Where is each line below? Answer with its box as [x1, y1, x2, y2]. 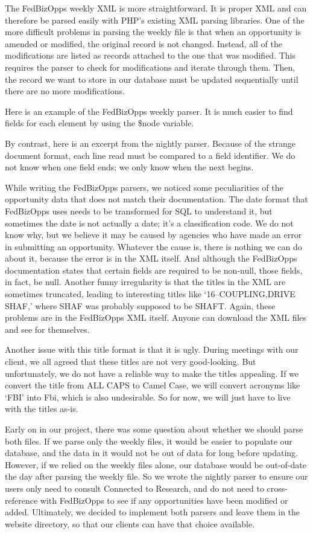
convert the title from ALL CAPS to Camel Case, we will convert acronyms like [5, 379, 300, 391]
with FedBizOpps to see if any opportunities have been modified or [40, 494, 288, 506]
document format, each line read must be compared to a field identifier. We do [5, 149, 296, 161]
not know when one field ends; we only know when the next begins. [5, 161, 254, 173]
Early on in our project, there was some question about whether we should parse [5, 423, 303, 435]
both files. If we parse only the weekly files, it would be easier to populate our [5, 434, 292, 447]
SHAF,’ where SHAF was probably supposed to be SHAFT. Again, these [5, 299, 276, 312]
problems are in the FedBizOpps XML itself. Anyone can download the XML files [5, 311, 307, 324]
